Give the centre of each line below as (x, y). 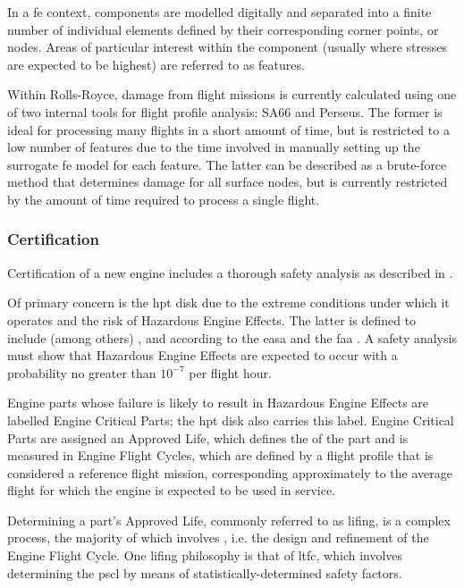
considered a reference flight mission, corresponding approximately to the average (230, 472)
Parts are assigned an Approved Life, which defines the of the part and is (208, 437)
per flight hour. (230, 372)
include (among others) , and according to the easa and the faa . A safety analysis (232, 337)
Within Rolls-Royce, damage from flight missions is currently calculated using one (232, 94)
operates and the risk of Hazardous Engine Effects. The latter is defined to (212, 319)
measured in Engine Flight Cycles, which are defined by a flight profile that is (220, 455)
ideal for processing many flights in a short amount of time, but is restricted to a (228, 129)
